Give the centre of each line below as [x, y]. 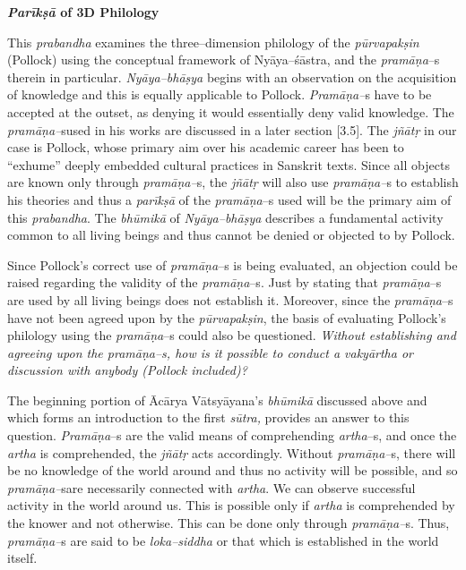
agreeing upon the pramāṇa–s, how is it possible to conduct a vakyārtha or [210, 352]
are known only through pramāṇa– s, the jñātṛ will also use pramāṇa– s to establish [233, 182]
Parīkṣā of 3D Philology [83, 12]
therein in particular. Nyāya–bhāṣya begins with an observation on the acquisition [232, 77]
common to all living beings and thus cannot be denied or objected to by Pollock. [231, 235]
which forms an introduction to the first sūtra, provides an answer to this [208, 417]
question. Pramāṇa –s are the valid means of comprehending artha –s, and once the [232, 435]
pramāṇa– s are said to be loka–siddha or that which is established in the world [223, 540]
